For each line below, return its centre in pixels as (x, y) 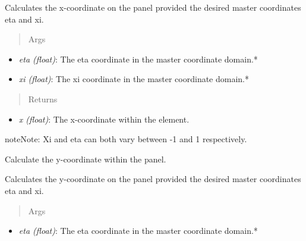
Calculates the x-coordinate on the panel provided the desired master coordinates (153, 7)
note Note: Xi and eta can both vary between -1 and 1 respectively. (126, 139)
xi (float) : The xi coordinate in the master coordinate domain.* (134, 79)
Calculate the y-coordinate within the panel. (86, 159)
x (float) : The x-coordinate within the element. (104, 119)
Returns (43, 98)
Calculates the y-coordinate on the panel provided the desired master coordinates (153, 179)
